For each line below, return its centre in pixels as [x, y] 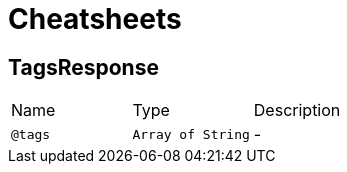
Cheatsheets [95, 19]
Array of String [191, 134]
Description [297, 110]
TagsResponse [83, 67]
